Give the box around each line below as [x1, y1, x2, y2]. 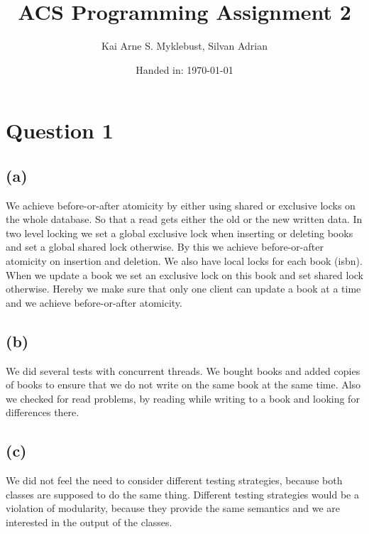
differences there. [6, 405, 79, 420]
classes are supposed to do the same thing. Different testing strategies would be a [6, 486, 359, 501]
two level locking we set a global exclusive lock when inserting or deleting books [6, 225, 353, 240]
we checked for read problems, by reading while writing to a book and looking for [6, 391, 360, 405]
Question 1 [6, 116, 114, 145]
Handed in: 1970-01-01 [136, 62, 233, 77]
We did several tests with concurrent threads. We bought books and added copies [6, 363, 360, 378]
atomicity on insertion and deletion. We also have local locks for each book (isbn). [6, 254, 363, 268]
